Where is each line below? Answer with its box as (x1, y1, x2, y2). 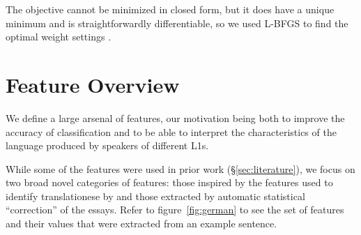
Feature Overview (6, 70, 180, 98)
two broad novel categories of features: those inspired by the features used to (6, 175, 333, 190)
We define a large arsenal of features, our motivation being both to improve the (6, 110, 345, 125)
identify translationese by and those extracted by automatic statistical (6, 188, 305, 203)
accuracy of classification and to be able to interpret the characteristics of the (6, 124, 337, 139)
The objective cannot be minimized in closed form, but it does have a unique (6, 2, 335, 16)
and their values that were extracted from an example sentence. (6, 216, 277, 231)
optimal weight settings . (6, 29, 112, 44)
